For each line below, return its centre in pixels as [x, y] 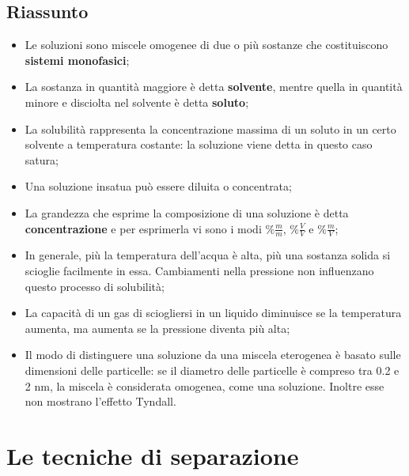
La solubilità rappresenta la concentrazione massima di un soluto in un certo [210, 128]
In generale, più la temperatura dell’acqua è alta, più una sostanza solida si [208, 255]
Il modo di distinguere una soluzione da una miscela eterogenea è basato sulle [213, 355]
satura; [42, 159]
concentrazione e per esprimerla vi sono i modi [143, 228]
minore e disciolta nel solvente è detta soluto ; [137, 102]
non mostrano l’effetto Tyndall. [100, 401]
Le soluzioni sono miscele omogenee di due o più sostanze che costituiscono [206, 45]
